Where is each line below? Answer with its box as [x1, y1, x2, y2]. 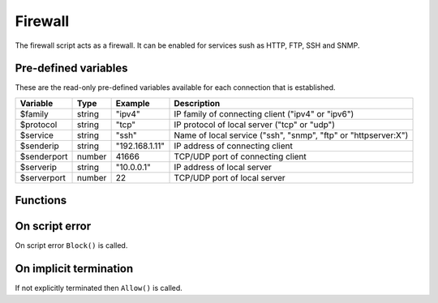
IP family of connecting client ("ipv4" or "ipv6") [174, 108, 354, 119]
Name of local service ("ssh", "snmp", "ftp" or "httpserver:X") [174, 130, 409, 141]
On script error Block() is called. [15, 241, 128, 250]
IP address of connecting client [174, 140, 294, 151]
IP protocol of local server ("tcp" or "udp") [174, 118, 336, 130]
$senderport [19, 151, 68, 162]
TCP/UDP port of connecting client [174, 151, 307, 162]
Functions [15, 194, 67, 207]
